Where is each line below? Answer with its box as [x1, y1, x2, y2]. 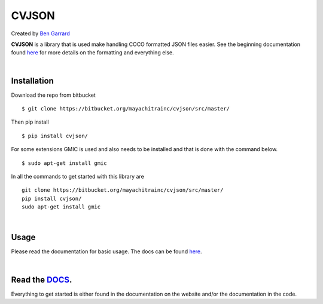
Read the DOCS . [11, 275, 72, 285]
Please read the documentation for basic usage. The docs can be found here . [11, 248, 203, 255]
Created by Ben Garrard [11, 30, 70, 37]
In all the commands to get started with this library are [11, 173, 145, 180]
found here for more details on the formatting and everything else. [11, 49, 175, 56]
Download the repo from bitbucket [11, 91, 96, 99]
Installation [11, 75, 54, 86]
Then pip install [11, 118, 49, 125]
